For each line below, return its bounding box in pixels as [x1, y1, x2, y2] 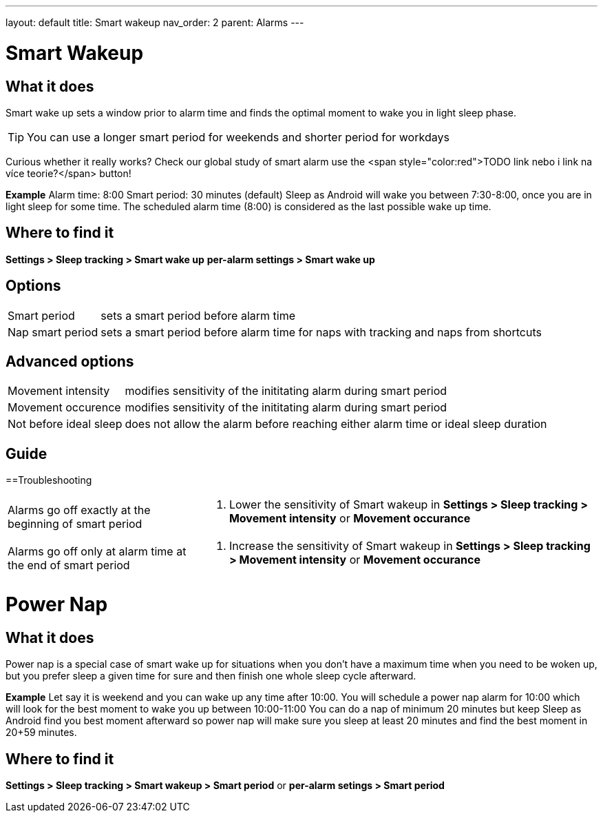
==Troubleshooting [6, 474, 92, 487]
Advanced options [6, 353, 134, 371]
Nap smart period [8, 325, 98, 339]
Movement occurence [8, 400, 121, 415]
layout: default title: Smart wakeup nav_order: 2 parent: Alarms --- [6, 17, 304, 28]
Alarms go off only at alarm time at [8, 544, 187, 559]
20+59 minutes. [6, 726, 77, 739]
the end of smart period [8, 558, 130, 573]
